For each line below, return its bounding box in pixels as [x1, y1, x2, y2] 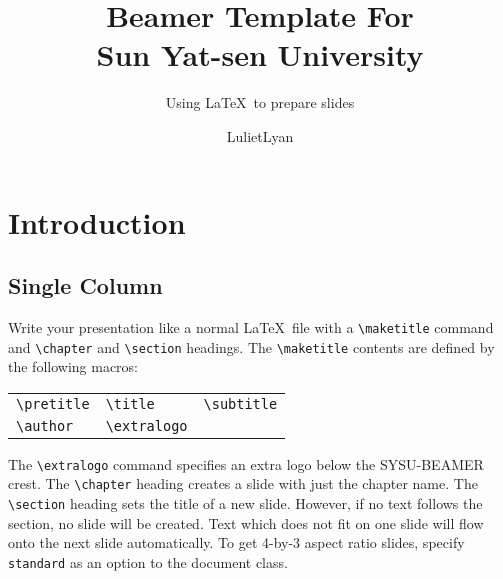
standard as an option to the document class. [8, 551, 288, 572]
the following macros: [8, 356, 139, 377]
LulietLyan [226, 125, 294, 146]
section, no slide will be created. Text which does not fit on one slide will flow [8, 512, 484, 533]
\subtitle [203, 395, 278, 412]
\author [16, 417, 74, 434]
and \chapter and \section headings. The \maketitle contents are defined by [8, 336, 495, 357]
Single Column [8, 270, 163, 301]
